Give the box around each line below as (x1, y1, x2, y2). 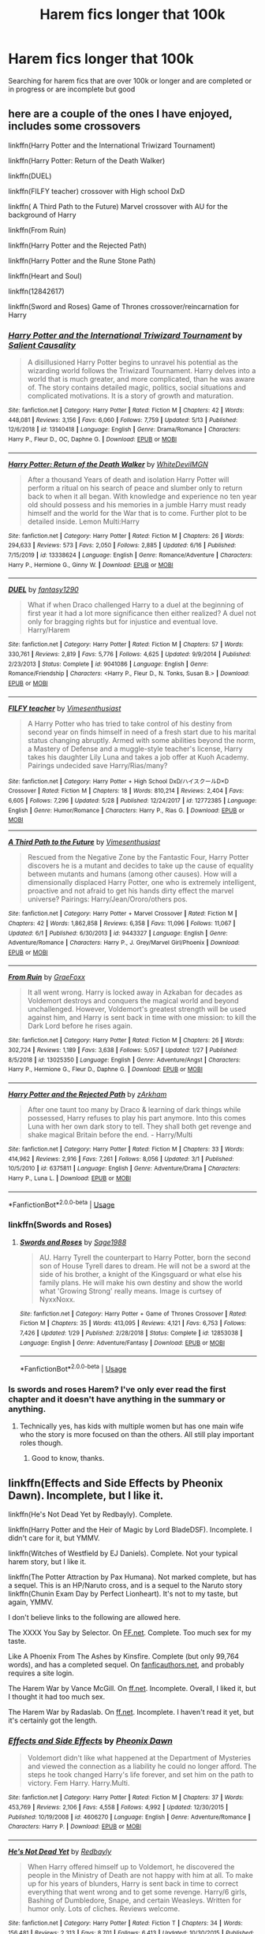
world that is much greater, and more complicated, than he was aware (27, 375, 256, 384)
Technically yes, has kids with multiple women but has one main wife (19, 1421, 244, 1431)
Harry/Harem (27, 625, 70, 635)
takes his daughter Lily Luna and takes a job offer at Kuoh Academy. (27, 752, 249, 762)
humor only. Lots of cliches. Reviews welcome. (27, 1904, 180, 1913)
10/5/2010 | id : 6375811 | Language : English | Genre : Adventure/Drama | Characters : (8, 1165, 241, 1173)
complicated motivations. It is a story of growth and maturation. (27, 391, 234, 401)
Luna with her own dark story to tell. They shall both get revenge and (27, 1122, 252, 1131)
